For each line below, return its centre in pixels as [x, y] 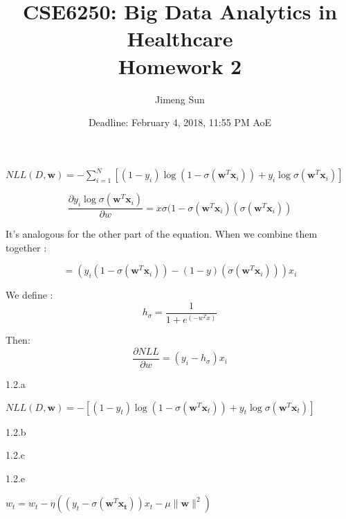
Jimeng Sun [180, 99]
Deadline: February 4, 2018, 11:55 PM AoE [180, 122]
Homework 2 [180, 65]
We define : [29, 295]
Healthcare [180, 38]
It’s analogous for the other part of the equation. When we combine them [162, 234]
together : [26, 247]
